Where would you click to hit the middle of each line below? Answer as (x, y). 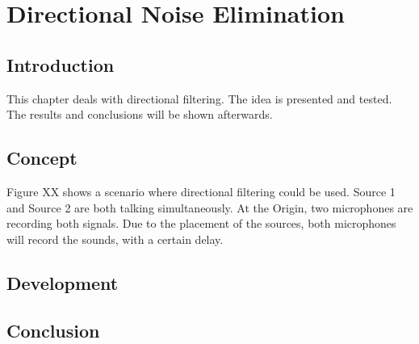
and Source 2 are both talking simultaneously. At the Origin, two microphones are (210, 207)
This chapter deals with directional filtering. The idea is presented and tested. (199, 98)
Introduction (61, 64)
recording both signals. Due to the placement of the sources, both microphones (201, 223)
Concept (42, 158)
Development (63, 282)
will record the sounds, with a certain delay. (115, 239)
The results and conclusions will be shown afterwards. (140, 114)
